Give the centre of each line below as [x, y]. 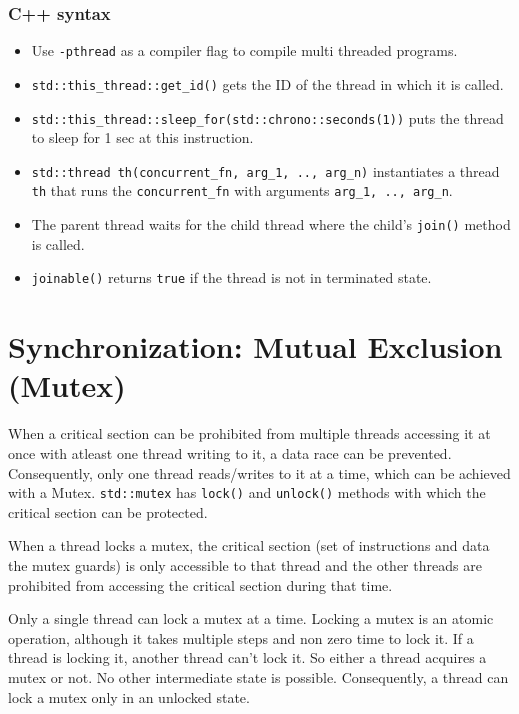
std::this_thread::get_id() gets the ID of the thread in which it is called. [267, 83]
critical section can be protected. [108, 511]
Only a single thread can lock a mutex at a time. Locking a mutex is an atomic [251, 618]
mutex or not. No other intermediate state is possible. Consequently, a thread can [258, 676]
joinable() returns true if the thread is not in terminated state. [231, 277]
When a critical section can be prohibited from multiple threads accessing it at [249, 433]
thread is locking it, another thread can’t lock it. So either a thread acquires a [247, 657]
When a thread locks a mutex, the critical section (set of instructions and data [249, 545]
